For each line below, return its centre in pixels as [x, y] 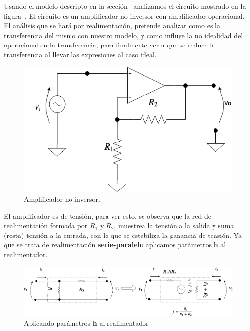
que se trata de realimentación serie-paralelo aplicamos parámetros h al [115, 245]
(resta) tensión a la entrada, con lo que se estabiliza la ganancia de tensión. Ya [123, 235]
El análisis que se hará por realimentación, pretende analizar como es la [112, 25]
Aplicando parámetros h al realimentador [86, 323]
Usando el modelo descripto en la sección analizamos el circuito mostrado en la [125, 6]
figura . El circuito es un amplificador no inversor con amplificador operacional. [124, 16]
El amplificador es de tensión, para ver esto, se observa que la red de [107, 215]
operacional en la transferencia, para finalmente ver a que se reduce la [110, 45]
